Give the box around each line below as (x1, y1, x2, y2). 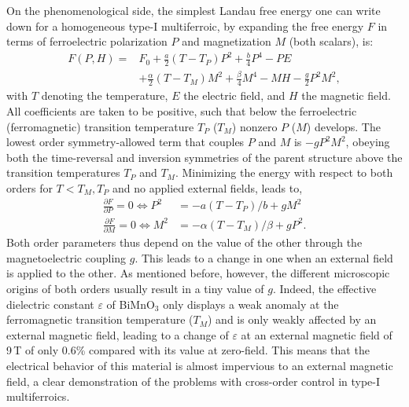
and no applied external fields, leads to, (112, 179, 303, 196)
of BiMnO (106, 295, 155, 312)
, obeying (345, 134, 390, 150)
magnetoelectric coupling (6, 249, 127, 266)
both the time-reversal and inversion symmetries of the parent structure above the (6, 148, 403, 165)
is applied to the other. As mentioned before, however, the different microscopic (6, 265, 390, 281)
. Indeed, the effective (272, 280, 377, 296)
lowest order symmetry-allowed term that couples (6, 134, 245, 150)
